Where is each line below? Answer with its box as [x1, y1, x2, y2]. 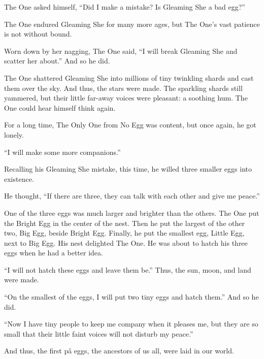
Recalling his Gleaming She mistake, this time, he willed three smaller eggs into [4, 164, 252, 174]
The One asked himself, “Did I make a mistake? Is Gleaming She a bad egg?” [4, 2, 245, 12]
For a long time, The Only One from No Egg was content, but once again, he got [4, 119, 256, 130]
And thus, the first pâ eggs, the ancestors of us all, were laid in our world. [4, 345, 234, 356]
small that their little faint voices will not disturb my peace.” [4, 328, 193, 339]
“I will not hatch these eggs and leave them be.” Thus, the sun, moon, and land [4, 264, 251, 275]
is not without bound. [4, 28, 72, 39]
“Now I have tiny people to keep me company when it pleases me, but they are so [4, 318, 258, 329]
